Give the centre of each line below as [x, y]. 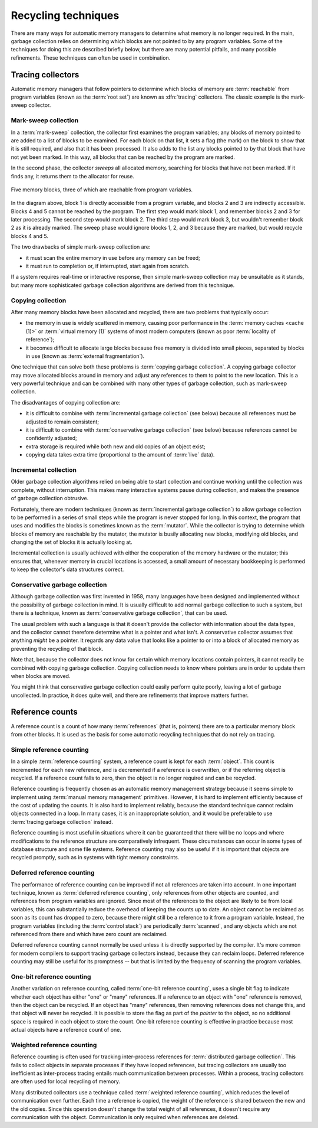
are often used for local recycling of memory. [66, 1081]
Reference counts [44, 712]
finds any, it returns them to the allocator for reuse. [73, 176]
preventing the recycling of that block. [57, 648]
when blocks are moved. [41, 676]
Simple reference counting [50, 749]
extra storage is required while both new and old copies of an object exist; [115, 446]
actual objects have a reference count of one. [66, 1030]
